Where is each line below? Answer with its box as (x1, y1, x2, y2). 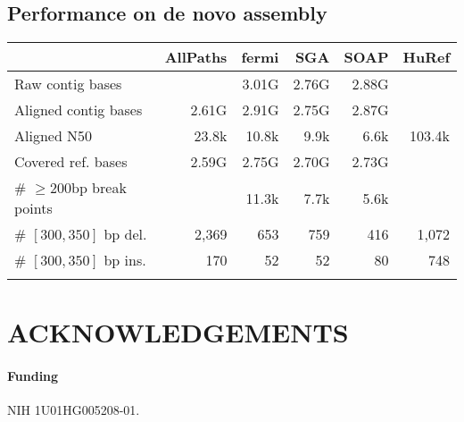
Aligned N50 (14, 125, 93, 147)
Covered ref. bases (14, 151, 128, 173)
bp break (71, 177, 127, 198)
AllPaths (164, 46, 228, 68)
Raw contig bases (14, 73, 122, 95)
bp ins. (104, 249, 146, 271)
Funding (7, 367, 59, 385)
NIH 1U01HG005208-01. (7, 401, 140, 419)
